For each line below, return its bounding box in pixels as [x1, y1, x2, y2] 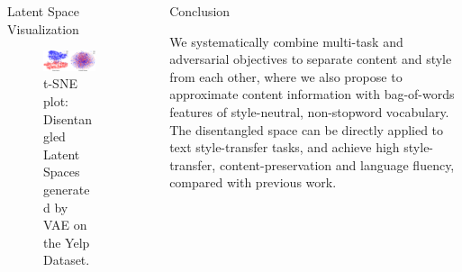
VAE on [43, 215, 87, 234]
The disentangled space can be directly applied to [169, 120, 444, 139]
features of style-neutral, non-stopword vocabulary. [169, 102, 449, 121]
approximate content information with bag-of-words [169, 85, 455, 104]
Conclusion [169, 2, 231, 20]
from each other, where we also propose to [169, 67, 403, 86]
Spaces [43, 162, 80, 181]
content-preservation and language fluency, [219, 155, 455, 174]
